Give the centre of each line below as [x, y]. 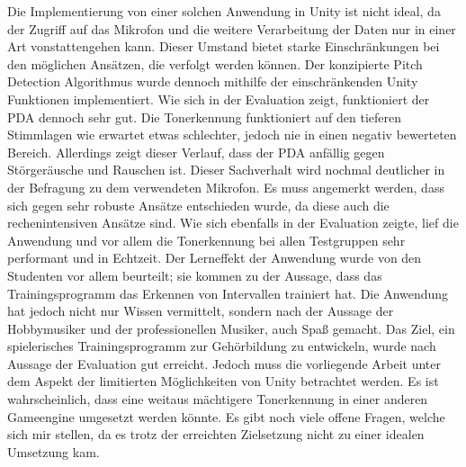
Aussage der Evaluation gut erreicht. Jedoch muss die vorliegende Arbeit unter [224, 363]
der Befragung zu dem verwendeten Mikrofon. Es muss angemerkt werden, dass [226, 187]
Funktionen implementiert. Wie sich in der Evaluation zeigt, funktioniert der [219, 99]
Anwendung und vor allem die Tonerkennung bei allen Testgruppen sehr [206, 240]
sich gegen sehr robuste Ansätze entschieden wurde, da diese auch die [198, 205]
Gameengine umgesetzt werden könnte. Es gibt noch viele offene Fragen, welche [226, 416]
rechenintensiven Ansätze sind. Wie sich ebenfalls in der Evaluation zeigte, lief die [233, 223]
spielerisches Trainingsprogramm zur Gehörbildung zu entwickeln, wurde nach [222, 346]
